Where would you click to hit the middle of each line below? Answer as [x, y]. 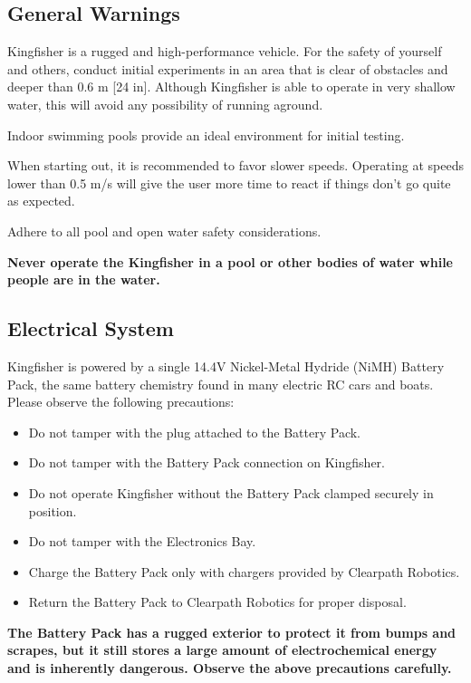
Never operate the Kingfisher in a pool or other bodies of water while [231, 261]
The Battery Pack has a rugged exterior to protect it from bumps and [232, 632]
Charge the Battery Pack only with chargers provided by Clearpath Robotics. [244, 571]
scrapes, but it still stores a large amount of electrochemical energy [222, 650]
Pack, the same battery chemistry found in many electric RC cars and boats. [221, 384]
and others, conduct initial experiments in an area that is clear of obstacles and [228, 68]
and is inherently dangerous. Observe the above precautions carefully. [230, 668]
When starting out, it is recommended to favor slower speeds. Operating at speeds [235, 165]
